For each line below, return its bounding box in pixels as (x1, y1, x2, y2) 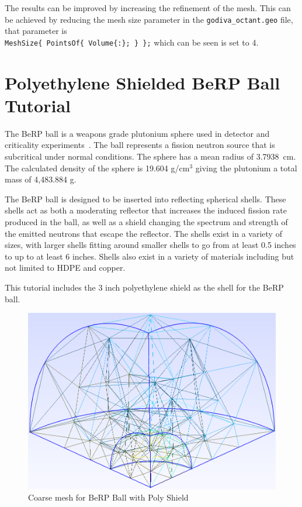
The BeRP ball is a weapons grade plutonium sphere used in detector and (5, 127, 270, 139)
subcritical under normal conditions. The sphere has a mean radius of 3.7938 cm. (5, 150, 296, 162)
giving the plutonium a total (195, 161, 297, 174)
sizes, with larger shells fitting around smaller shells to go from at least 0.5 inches (5, 239, 296, 251)
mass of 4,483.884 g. (5, 173, 77, 185)
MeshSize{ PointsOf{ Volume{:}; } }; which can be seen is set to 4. (5, 36, 259, 48)
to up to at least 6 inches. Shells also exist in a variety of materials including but (5, 250, 294, 262)
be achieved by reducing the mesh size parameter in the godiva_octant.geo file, (5, 13, 293, 25)
